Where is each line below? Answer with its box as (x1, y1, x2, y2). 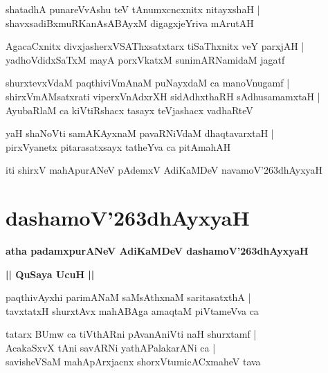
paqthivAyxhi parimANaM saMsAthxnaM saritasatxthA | (6, 290, 251, 304)
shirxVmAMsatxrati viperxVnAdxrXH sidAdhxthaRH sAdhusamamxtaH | (6, 89, 320, 103)
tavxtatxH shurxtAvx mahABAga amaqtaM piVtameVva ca (6, 303, 259, 318)
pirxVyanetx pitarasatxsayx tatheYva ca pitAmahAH (6, 139, 231, 154)
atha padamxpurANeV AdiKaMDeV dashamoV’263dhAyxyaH (6, 244, 309, 258)
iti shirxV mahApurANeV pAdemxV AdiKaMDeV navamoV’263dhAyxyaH (6, 163, 323, 177)
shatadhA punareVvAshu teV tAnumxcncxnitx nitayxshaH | (6, 2, 260, 16)
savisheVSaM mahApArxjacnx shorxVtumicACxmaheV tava (6, 354, 261, 368)
